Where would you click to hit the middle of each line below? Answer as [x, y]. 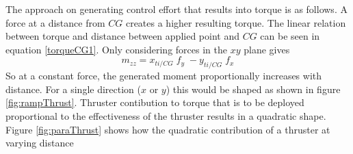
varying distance [40, 143]
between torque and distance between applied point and [122, 36]
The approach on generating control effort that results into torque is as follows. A [176, 9]
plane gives [267, 49]
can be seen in [290, 36]
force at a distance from [55, 22]
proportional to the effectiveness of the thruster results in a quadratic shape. [166, 115]
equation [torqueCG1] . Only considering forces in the [116, 49]
